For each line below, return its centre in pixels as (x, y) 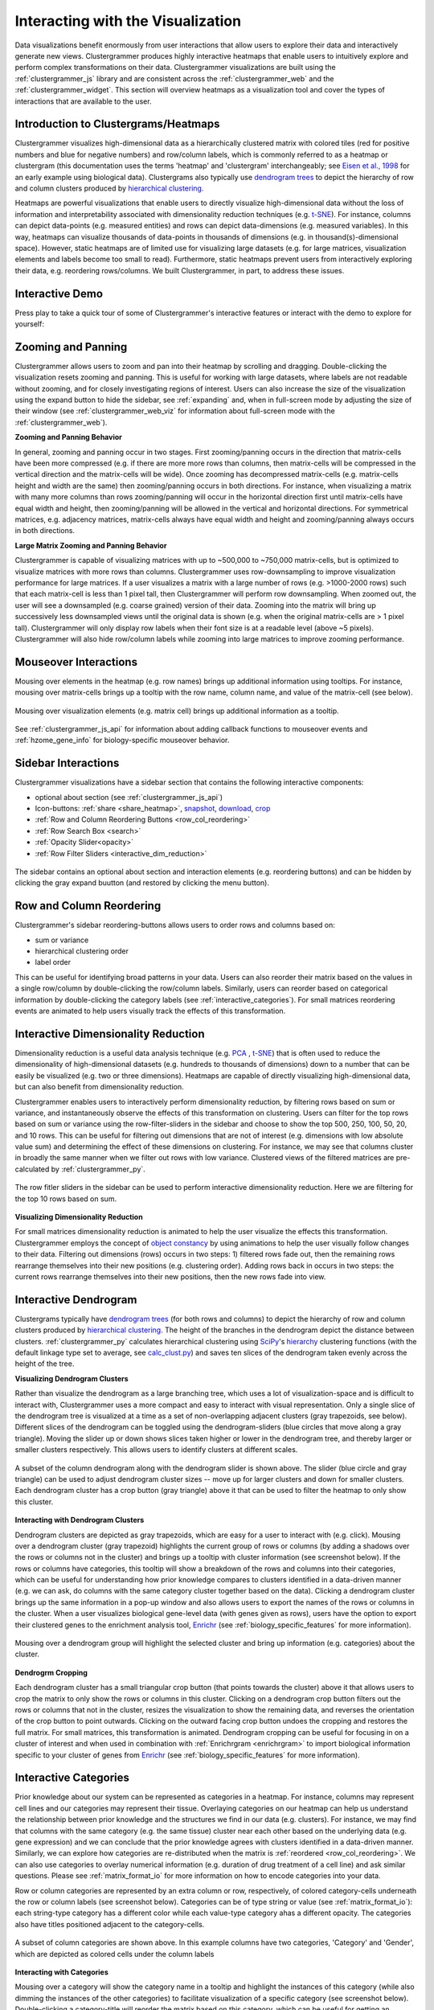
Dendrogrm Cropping (51, 1672)
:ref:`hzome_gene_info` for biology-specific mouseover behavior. (122, 740)
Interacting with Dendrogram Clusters (80, 1520)
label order (53, 962)
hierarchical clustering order (82, 951)
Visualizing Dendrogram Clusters (72, 1378)
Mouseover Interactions (76, 662)
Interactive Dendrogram (76, 1300)
